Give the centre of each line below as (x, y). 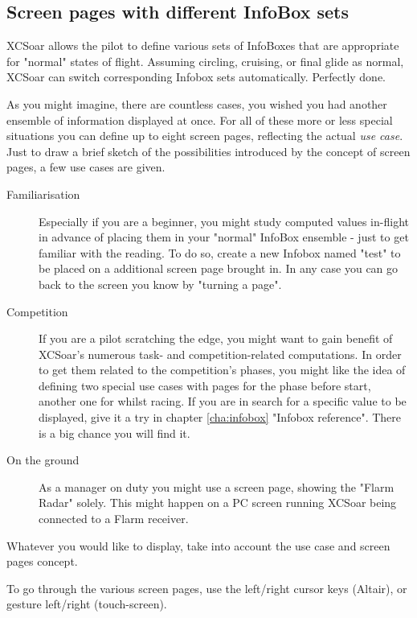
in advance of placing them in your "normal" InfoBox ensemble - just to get (224, 237)
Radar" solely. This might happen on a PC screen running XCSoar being (218, 503)
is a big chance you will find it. (114, 433)
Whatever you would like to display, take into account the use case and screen (198, 545)
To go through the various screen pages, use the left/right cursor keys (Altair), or (207, 588)
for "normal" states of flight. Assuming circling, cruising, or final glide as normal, (205, 61)
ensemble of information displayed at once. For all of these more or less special (200, 119)
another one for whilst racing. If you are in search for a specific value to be (223, 401)
